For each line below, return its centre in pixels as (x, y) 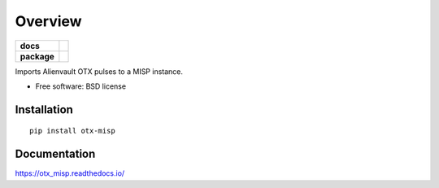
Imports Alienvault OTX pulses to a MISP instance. (99, 71)
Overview (48, 21)
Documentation (55, 154)
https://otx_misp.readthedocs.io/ (70, 173)
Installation (44, 109)
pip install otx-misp (72, 131)
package (37, 56)
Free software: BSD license (80, 86)
